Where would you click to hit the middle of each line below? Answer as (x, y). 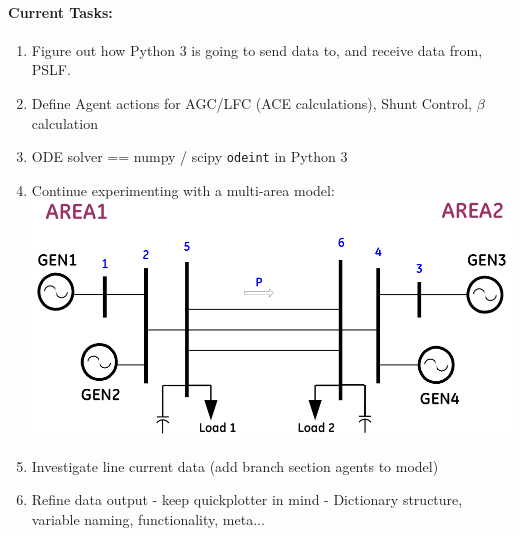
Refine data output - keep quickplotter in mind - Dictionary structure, (247, 499)
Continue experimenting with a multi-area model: (183, 189)
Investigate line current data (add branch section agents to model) (235, 465)
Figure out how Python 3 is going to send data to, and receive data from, (257, 49)
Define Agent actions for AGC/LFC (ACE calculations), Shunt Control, (251, 102)
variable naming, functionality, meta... (148, 518)
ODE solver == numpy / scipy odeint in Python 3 (189, 156)
